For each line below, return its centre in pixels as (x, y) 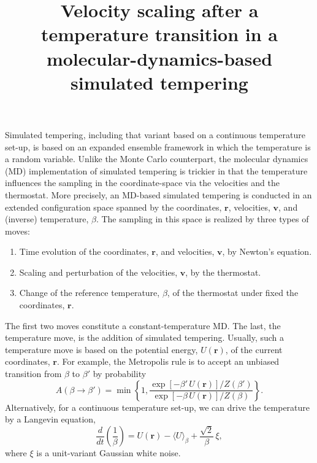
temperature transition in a (159, 34)
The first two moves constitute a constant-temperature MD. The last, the (143, 325)
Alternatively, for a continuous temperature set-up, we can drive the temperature (158, 407)
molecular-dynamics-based (159, 58)
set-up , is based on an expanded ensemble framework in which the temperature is (158, 146)
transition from (33, 374)
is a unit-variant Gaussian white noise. (109, 453)
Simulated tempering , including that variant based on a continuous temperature (155, 134)
